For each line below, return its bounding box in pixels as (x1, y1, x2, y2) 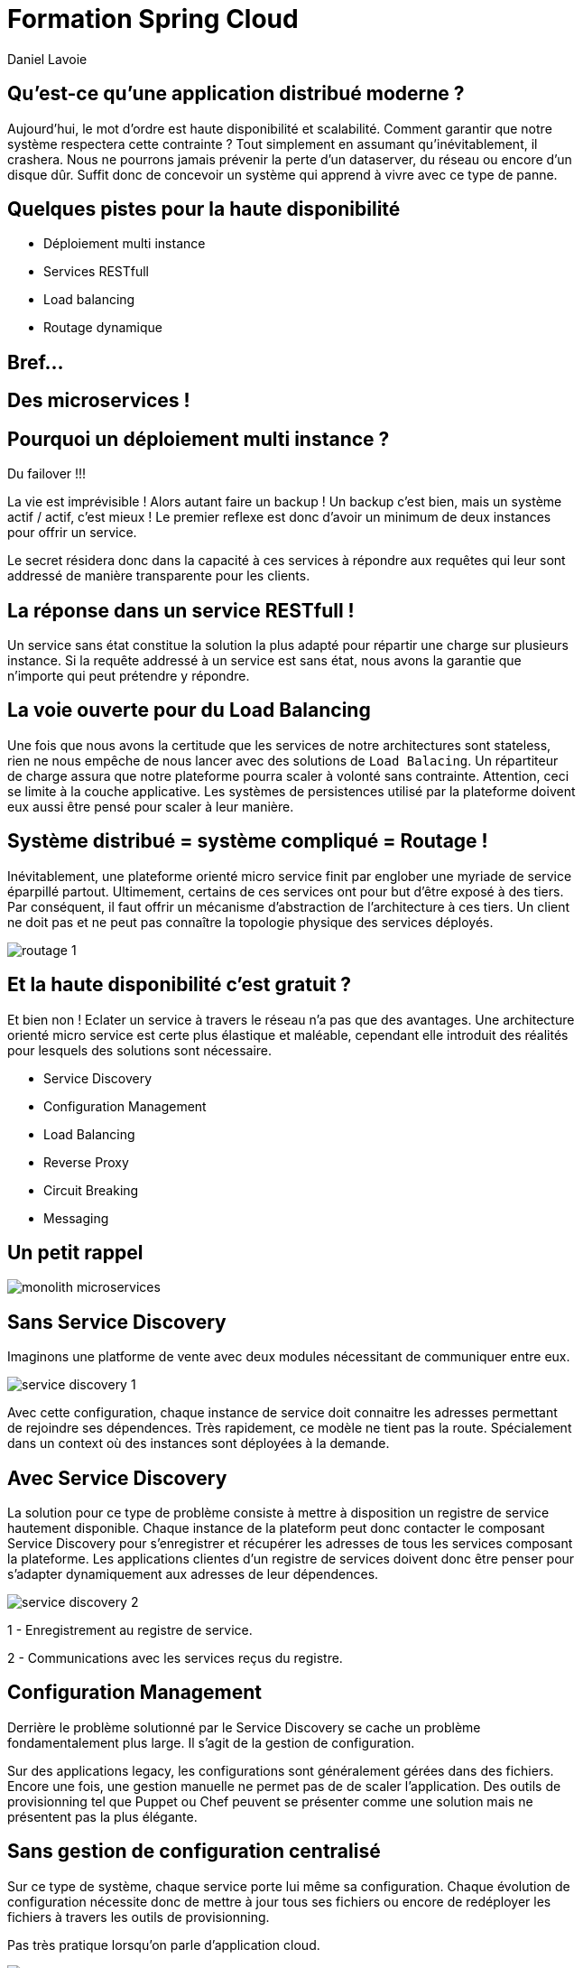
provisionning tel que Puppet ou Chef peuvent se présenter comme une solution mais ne (7, 1793, 533, 1809)
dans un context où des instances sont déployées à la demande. (7, 1435, 390, 1452)
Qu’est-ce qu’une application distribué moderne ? (7, 82, 465, 106)
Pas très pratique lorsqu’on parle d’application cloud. (7, 1936, 320, 1953)
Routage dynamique (43, 320, 162, 336)
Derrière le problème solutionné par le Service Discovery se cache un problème (7, 1719, 481, 1735)
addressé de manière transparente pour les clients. (7, 568, 310, 584)
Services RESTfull (43, 264, 149, 280)
